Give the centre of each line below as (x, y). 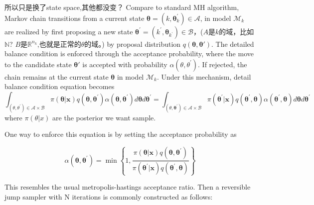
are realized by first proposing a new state (69, 31)
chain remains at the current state (57, 76)
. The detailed (233, 44)
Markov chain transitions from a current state (75, 18)
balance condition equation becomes (60, 86)
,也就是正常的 (59, 44)
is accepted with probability (125, 64)
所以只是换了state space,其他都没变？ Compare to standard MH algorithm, (122, 7)
